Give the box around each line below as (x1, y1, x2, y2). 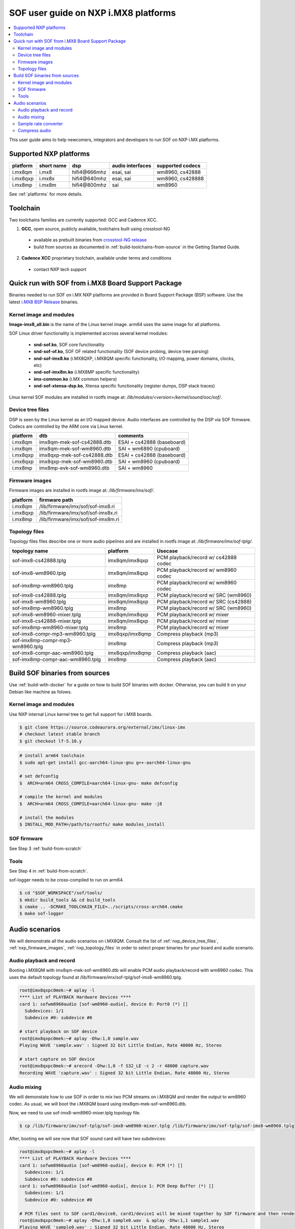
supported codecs (156, 162, 201, 169)
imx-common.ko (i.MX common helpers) (33, 376, 118, 382)
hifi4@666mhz (72, 169, 107, 176)
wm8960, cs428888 (156, 175, 204, 182)
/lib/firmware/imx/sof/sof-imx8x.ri (39, 509, 118, 516)
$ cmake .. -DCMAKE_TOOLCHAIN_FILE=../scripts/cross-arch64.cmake (19, 904, 183, 909)
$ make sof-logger (19, 911, 64, 916)
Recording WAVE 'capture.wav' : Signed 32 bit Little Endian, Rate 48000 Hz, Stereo (19, 1070, 230, 1076)
